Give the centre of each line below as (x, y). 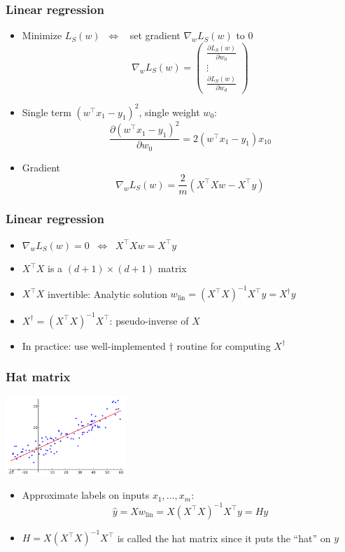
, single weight (169, 112)
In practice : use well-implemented (94, 345)
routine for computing (224, 345)
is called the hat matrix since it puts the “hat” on (224, 538)
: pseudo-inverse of (149, 320)
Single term (47, 112)
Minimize (42, 35)
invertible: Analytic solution (107, 293)
